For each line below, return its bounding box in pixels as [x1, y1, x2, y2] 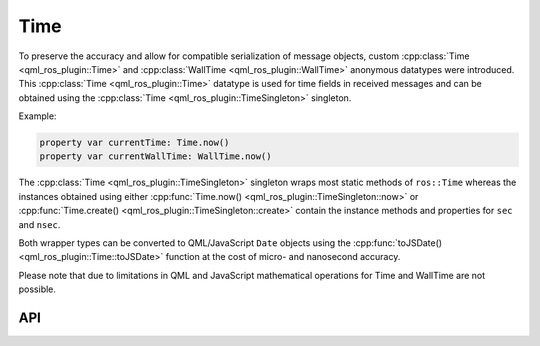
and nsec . [18, 218, 61, 230]
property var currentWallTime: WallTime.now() [39, 151, 272, 162]
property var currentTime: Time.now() [39, 137, 230, 149]
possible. [18, 283, 57, 295]
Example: [18, 110, 57, 122]
